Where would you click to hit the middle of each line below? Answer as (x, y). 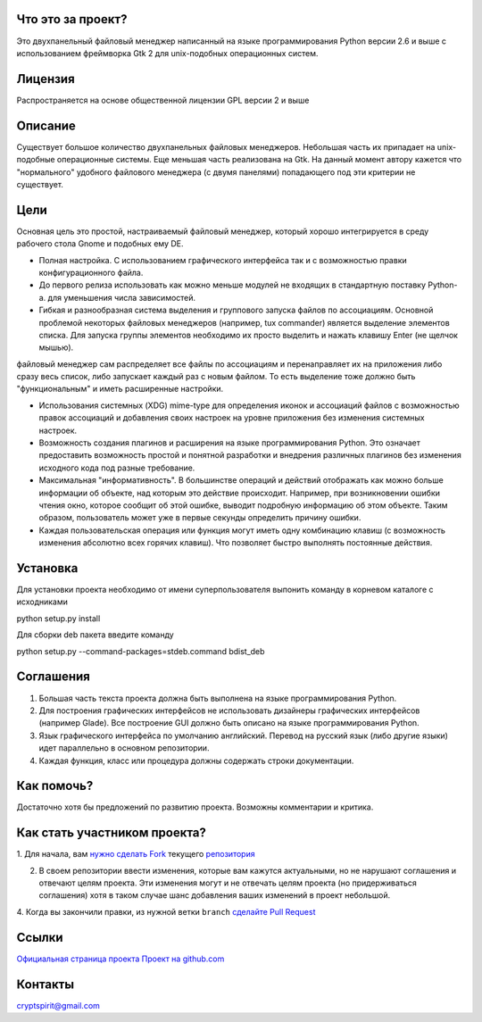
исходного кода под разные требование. (117, 468)
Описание (46, 125)
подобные (36, 160)
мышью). (56, 347)
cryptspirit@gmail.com (58, 1005)
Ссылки (40, 937)
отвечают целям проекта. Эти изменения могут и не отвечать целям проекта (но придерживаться (228, 883)
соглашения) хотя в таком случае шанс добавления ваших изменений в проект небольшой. (215, 895)
